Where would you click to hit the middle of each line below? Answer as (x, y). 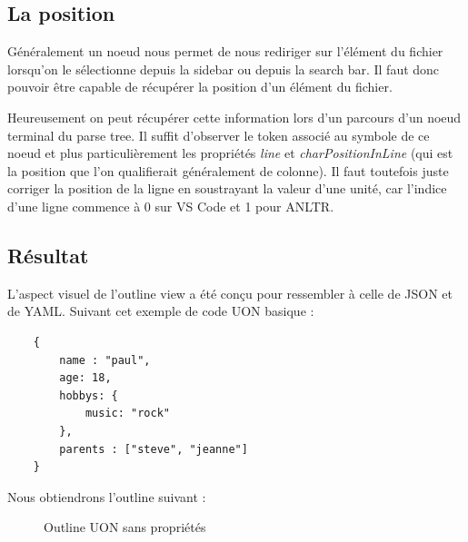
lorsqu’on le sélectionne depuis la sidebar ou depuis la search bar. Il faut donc (224, 69)
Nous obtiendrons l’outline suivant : (107, 496)
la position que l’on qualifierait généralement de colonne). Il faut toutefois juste (228, 170)
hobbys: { (89, 395)
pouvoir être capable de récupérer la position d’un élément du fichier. (200, 87)
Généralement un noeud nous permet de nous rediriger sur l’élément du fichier (225, 51)
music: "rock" (127, 414)
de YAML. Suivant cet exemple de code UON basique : (161, 311)
